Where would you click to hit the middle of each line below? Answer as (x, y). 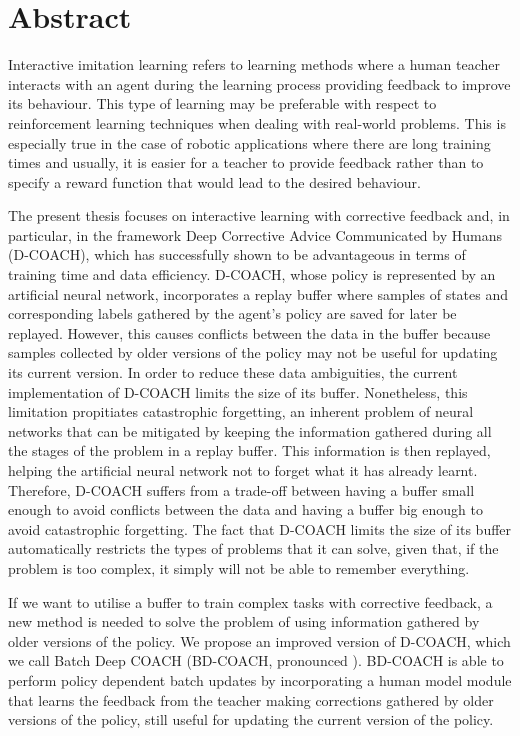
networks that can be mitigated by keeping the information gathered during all (250, 430)
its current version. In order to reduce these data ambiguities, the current (233, 372)
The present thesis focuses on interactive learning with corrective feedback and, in (259, 215)
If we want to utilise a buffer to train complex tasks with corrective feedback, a (250, 601)
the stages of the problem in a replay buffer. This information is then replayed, (249, 450)
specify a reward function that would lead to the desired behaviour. (214, 181)
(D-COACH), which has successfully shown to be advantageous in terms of (237, 254)
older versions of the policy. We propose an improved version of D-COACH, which (259, 640)
